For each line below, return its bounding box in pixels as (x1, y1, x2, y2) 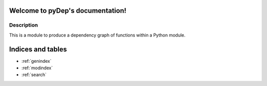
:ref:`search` (21, 72, 47, 78)
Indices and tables (9, 45, 67, 53)
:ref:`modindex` (21, 65, 53, 71)
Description (9, 22, 38, 29)
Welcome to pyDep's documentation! (9, 6, 127, 15)
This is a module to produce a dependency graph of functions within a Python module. (9, 32, 185, 38)
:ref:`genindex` (21, 58, 52, 64)
